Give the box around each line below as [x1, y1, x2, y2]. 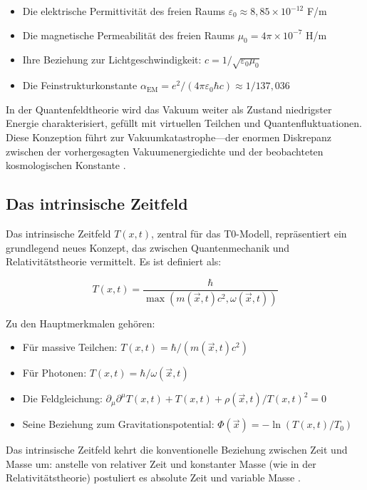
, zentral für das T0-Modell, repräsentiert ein [151, 225, 347, 240]
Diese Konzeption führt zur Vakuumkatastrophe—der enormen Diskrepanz [6, 129, 332, 144]
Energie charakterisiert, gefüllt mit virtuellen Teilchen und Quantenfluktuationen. [6, 116, 362, 131]
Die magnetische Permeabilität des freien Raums [22, 27, 234, 42]
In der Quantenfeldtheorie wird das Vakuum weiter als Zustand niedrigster [6, 101, 332, 116]
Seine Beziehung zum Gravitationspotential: [22, 417, 214, 432]
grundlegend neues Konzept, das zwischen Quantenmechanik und [6, 240, 290, 255]
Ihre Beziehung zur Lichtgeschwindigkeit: [22, 52, 202, 67]
